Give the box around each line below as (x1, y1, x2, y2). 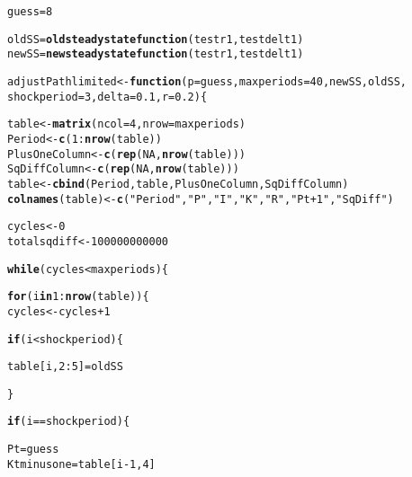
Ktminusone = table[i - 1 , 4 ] (7, 457, 156, 471)
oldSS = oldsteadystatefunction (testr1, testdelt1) (7, 32, 304, 46)
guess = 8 (7, 5, 53, 18)
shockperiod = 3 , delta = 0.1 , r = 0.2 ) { (7, 90, 208, 103)
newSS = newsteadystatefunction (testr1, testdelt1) (7, 48, 304, 61)
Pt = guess (7, 443, 59, 456)
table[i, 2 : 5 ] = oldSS (7, 360, 123, 374)
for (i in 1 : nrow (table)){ (7, 290, 149, 304)
